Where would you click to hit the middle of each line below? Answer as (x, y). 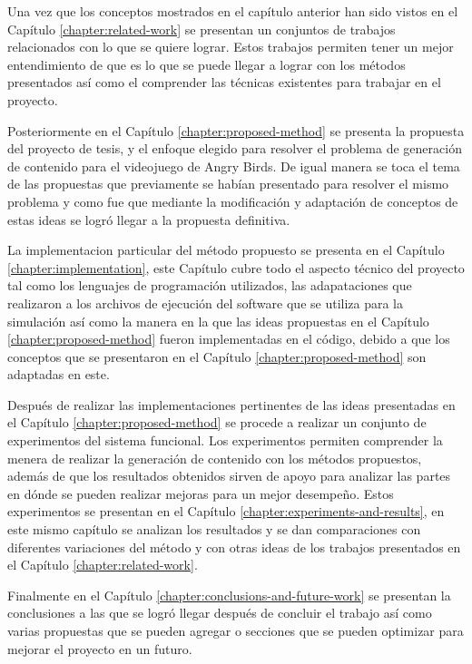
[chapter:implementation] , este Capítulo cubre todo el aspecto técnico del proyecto (236, 267)
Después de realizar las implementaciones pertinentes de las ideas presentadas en (231, 404)
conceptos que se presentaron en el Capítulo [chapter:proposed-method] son (217, 356)
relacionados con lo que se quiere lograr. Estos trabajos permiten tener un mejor (231, 47)
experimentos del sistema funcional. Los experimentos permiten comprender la (225, 440)
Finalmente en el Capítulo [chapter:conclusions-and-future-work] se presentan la (229, 595)
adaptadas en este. (59, 374)
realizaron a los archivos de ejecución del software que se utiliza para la (206, 303)
